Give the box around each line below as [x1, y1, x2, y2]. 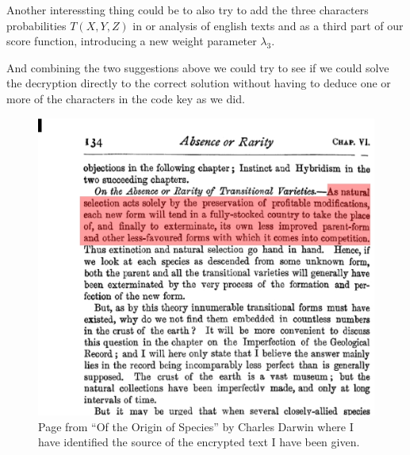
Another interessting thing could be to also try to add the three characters [6, 2, 369, 17]
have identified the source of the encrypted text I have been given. [38, 434, 360, 450]
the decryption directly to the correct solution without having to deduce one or [6, 75, 391, 91]
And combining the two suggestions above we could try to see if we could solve [6, 59, 389, 75]
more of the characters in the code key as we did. [6, 90, 245, 106]
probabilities [6, 17, 67, 33]
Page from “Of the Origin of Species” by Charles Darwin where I [38, 418, 354, 434]
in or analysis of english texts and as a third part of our [132, 17, 404, 33]
